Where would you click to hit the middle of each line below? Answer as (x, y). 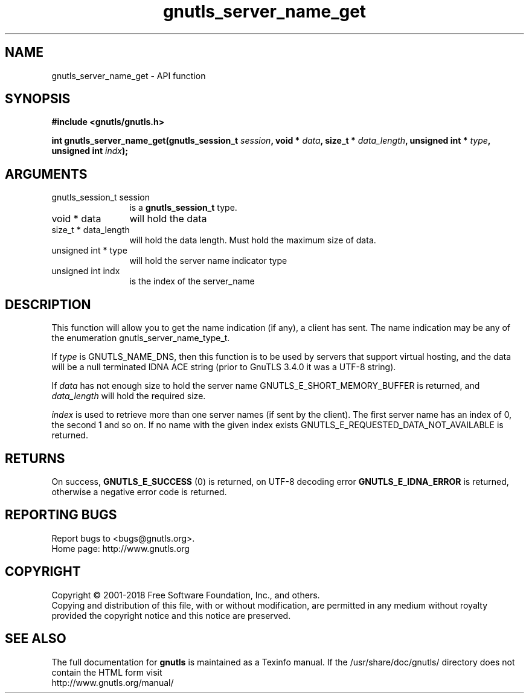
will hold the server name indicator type (208, 261)
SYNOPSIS (38, 99)
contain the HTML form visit (107, 672)
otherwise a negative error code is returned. (139, 491)
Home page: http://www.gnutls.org (120, 548)
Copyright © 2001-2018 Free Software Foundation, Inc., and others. (186, 595)
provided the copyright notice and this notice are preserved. (171, 615)
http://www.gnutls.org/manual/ (113, 682)
